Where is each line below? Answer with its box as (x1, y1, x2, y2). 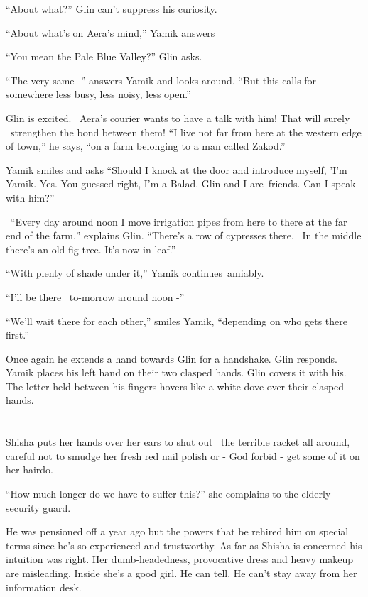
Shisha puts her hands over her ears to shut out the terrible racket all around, (6, 434, 350, 449)
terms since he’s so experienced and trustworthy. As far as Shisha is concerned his (6, 537, 362, 552)
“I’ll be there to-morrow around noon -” (6, 289, 185, 304)
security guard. (6, 500, 71, 515)
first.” (6, 327, 29, 342)
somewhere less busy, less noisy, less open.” (6, 87, 191, 102)
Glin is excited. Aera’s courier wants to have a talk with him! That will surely (6, 110, 350, 125)
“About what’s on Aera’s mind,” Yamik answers (6, 25, 215, 40)
